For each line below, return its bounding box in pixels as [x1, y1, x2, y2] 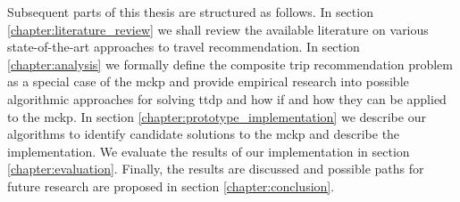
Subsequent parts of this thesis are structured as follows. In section [7, 3, 373, 20]
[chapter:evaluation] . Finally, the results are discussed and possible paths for [7, 159, 424, 178]
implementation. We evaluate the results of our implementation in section [7, 141, 410, 160]
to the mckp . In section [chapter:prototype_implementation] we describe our [7, 107, 426, 125]
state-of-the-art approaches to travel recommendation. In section [7, 37, 360, 56]
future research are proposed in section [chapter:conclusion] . [7, 176, 335, 195]
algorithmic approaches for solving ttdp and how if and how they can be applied [7, 89, 447, 108]
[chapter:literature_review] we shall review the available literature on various [7, 20, 429, 38]
